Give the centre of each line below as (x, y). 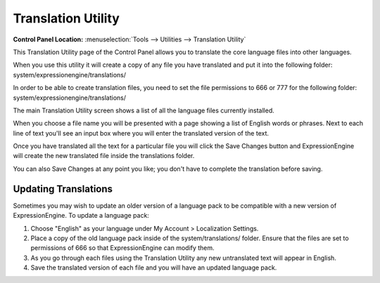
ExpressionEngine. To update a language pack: (81, 216)
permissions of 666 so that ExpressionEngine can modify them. (122, 248)
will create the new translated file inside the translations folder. (104, 156)
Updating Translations (63, 189)
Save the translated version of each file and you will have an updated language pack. (154, 268)
